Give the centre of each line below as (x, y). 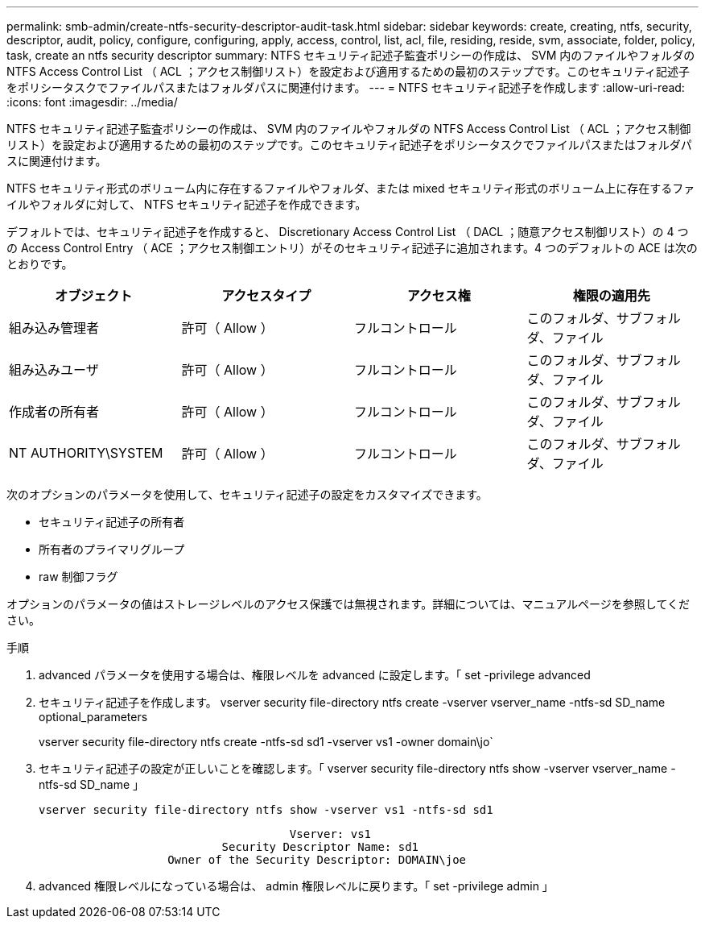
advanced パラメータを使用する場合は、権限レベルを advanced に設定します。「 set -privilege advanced (315, 675)
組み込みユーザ (54, 370)
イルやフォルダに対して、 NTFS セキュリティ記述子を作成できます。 (187, 204)
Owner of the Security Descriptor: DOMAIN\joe (317, 860)
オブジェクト (94, 296)
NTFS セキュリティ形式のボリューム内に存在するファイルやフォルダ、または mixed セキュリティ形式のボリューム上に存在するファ (351, 188)
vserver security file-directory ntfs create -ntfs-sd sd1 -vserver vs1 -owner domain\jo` (266, 742)
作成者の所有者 (54, 412)
